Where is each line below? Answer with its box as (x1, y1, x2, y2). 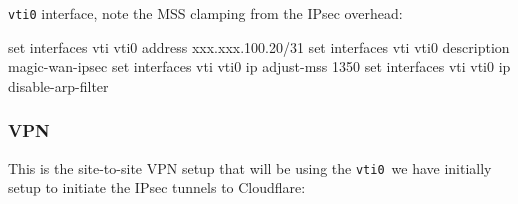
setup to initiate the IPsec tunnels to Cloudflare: (8, 177, 306, 198)
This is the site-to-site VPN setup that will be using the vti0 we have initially (8, 157, 492, 178)
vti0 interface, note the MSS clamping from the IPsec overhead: (8, 3, 403, 23)
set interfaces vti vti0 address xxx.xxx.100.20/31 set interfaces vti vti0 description (8, 36, 510, 57)
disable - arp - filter (8, 75, 109, 96)
